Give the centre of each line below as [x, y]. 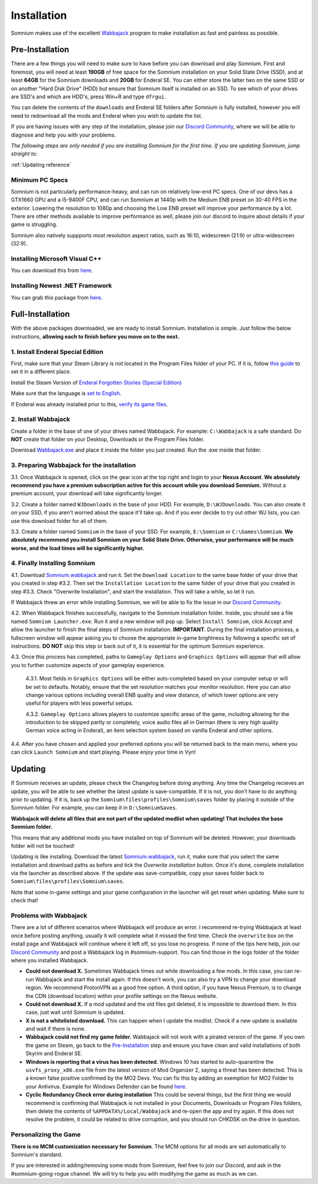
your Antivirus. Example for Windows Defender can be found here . [106, 1086]
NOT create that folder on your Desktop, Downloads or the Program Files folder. [108, 439]
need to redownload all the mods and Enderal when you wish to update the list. [107, 115]
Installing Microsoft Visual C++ [56, 259]
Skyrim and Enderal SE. [54, 1053]
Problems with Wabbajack [49, 916]
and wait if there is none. [56, 1029]
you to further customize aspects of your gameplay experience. [88, 665]
